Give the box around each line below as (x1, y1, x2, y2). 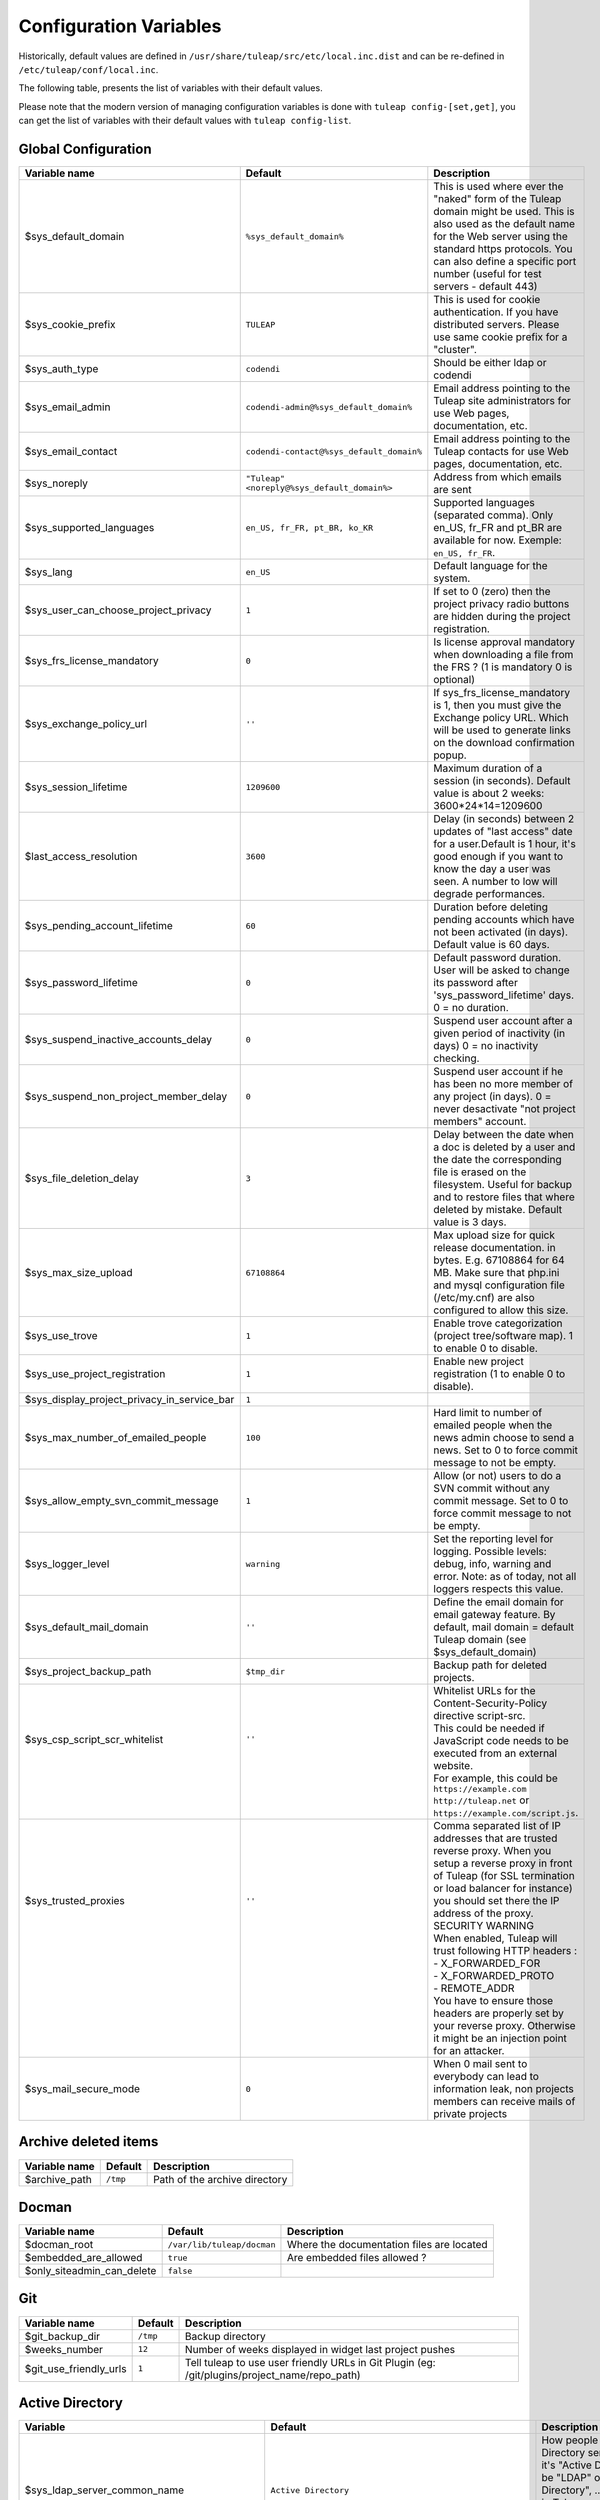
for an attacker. (433, 2044, 505, 2058)
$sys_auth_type (24, 362, 99, 376)
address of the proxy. (433, 1906, 534, 1920)
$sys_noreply (24, 476, 89, 490)
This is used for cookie (433, 293, 541, 307)
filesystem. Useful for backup (433, 1178, 573, 1192)
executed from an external (433, 1746, 558, 1760)
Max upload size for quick (433, 1228, 555, 1242)
